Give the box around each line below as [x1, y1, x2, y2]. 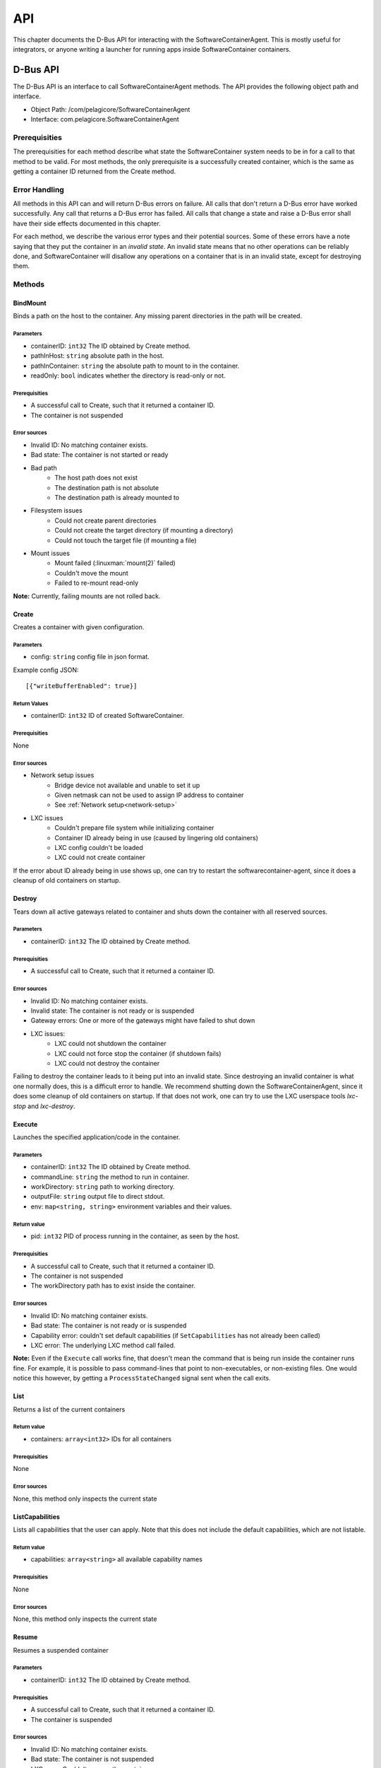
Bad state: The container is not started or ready [30, 450, 169, 459]
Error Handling [13, 185, 65, 194]
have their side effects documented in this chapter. [13, 219, 162, 228]
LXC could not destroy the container [54, 1059, 160, 1067]
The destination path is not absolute [54, 483, 159, 492]
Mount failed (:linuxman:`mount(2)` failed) [54, 559, 176, 567]
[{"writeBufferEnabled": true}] [25, 682, 138, 690]
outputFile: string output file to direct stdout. [30, 1192, 165, 1201]
